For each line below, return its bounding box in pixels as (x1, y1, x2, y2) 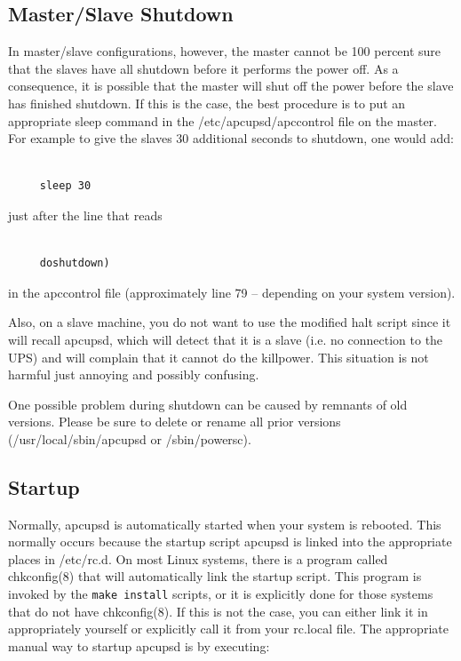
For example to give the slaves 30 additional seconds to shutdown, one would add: (8, 129, 454, 147)
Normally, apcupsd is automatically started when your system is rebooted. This (8, 514, 441, 533)
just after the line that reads (8, 205, 163, 224)
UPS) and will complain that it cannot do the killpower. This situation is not (8, 347, 429, 366)
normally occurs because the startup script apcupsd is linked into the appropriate (8, 532, 452, 551)
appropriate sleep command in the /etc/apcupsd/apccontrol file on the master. (8, 111, 437, 130)
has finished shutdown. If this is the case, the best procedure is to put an (8, 93, 406, 112)
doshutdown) (39, 257, 110, 270)
